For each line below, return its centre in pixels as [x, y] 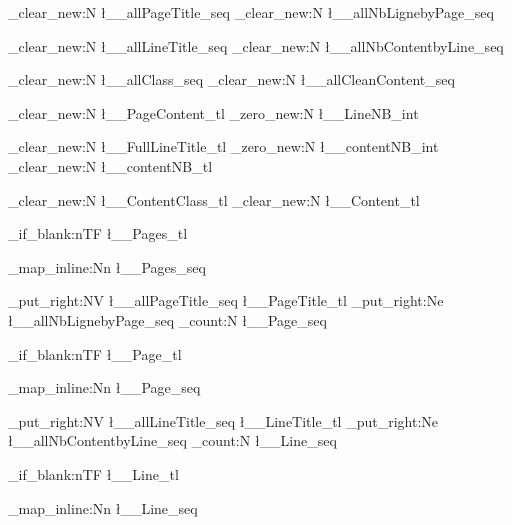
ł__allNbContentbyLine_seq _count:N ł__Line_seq [172, 440]
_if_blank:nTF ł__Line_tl [93, 473]
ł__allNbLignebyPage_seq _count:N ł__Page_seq [167, 319]
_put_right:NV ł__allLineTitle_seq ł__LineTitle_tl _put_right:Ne [223, 420]
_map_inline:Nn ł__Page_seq [104, 387]
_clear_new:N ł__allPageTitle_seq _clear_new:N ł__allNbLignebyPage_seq [251, 12]
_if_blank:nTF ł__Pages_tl [98, 233]
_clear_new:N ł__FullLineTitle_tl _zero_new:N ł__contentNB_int [223, 146]
